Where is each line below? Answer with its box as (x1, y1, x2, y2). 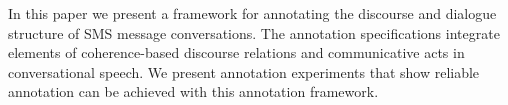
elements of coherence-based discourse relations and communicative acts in (8, 42, 465, 63)
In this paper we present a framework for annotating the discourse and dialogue (8, 3, 497, 23)
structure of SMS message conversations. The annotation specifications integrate (8, 22, 500, 43)
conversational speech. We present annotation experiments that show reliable (8, 61, 480, 82)
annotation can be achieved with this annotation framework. (8, 81, 379, 102)
